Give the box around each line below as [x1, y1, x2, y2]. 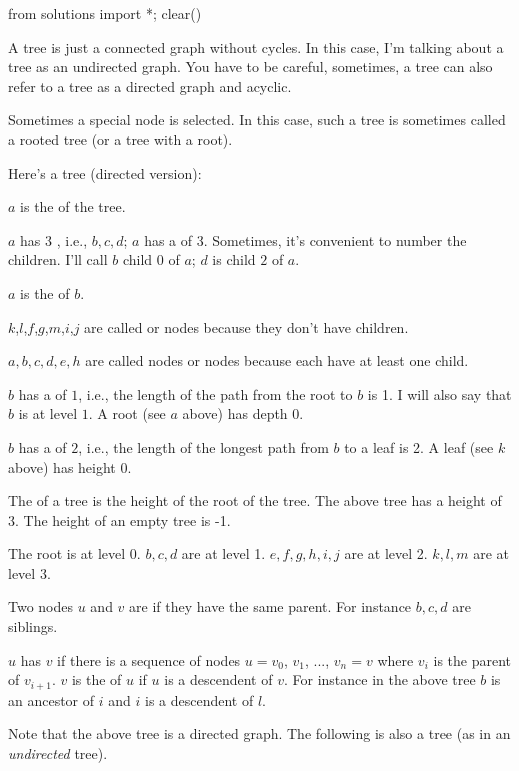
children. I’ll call [8, 249, 108, 270]
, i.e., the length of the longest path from [78, 436, 329, 457]
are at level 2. [344, 543, 428, 564]
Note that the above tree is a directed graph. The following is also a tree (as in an [8, 723, 511, 744]
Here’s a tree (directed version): [8, 162, 202, 183]
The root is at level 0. [8, 543, 141, 564]
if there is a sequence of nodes [57, 649, 241, 670]
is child [212, 249, 256, 270]
